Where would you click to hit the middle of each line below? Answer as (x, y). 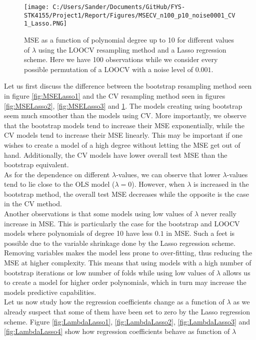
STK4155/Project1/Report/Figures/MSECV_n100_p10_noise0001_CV (130, 15)
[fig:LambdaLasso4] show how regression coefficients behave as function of (117, 331)
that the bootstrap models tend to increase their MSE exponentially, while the (124, 125)
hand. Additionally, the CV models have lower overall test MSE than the (116, 154)
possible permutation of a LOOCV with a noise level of (109, 69)
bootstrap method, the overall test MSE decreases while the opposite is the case (127, 194)
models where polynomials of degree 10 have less (78, 233)
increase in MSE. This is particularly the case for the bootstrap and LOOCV (122, 223)
